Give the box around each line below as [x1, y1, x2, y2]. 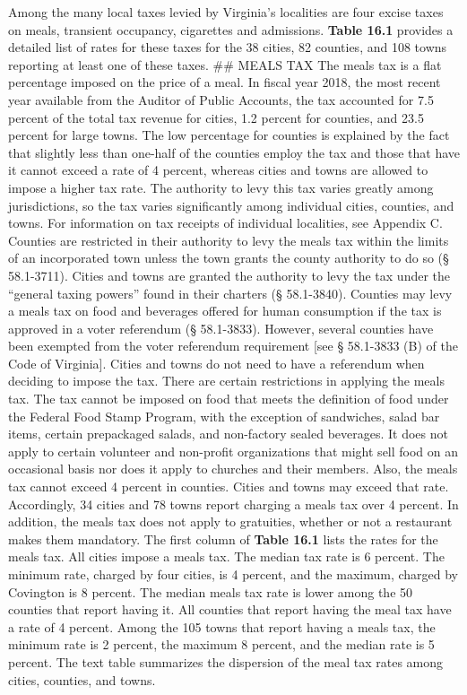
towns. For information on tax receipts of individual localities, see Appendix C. [8, 213, 443, 232]
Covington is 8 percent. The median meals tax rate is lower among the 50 [8, 582, 413, 601]
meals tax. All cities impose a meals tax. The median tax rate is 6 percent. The [8, 547, 445, 566]
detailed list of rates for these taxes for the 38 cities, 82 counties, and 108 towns [8, 38, 447, 56]
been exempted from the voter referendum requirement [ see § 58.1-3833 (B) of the [8, 336, 458, 355]
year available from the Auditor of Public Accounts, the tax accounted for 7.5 [8, 90, 434, 109]
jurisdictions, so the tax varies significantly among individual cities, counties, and [8, 195, 454, 214]
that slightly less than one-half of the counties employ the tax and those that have [8, 143, 460, 161]
